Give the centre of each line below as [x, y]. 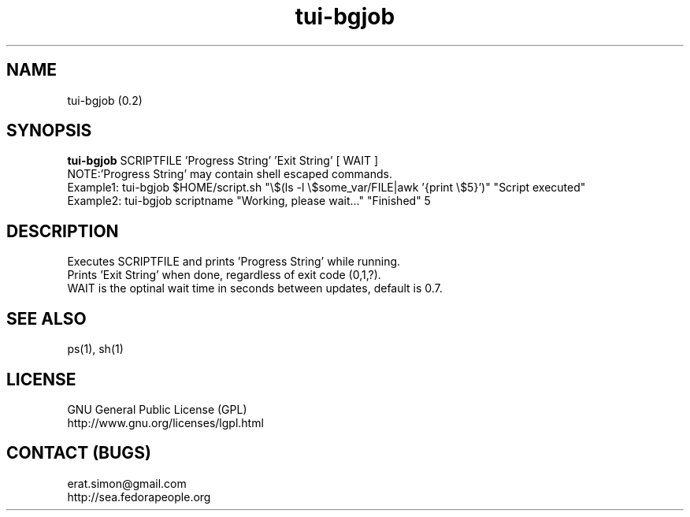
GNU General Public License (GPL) [157, 409]
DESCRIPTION [63, 231]
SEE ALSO [46, 318]
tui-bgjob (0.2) [105, 100]
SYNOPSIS [49, 131]
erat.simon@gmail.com [127, 483]
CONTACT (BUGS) [79, 453]
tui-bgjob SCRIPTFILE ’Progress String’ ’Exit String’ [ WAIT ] [223, 161]
